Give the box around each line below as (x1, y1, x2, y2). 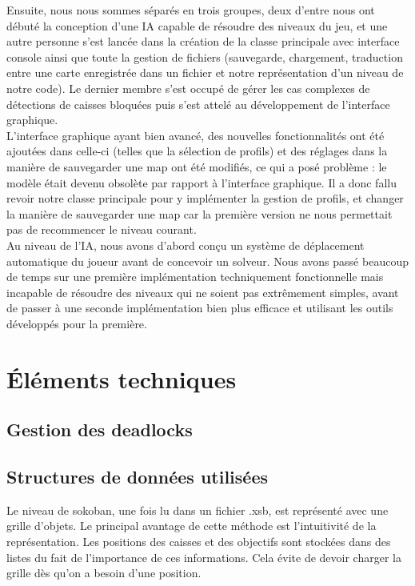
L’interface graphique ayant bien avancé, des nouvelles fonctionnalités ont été (6, 126, 385, 143)
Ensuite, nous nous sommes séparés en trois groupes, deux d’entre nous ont (6, 2, 375, 18)
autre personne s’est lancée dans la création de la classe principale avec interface (6, 33, 400, 50)
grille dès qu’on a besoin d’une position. (6, 564, 202, 581)
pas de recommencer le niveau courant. (6, 221, 197, 238)
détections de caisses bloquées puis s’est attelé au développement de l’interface (6, 95, 390, 112)
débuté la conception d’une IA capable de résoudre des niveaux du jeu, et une (6, 17, 388, 34)
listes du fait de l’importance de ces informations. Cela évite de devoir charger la (6, 548, 401, 565)
